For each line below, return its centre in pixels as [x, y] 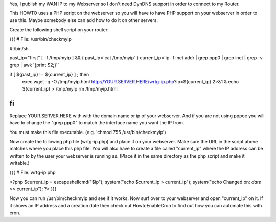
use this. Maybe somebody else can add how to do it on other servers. [84, 20]
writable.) [20, 163]
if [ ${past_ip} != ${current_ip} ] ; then [49, 75]
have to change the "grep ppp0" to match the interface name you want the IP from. [97, 123]
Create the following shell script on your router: [59, 30]
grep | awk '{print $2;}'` [34, 65]
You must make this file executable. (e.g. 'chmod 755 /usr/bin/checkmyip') [88, 132]
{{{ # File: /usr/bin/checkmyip [40, 39]
